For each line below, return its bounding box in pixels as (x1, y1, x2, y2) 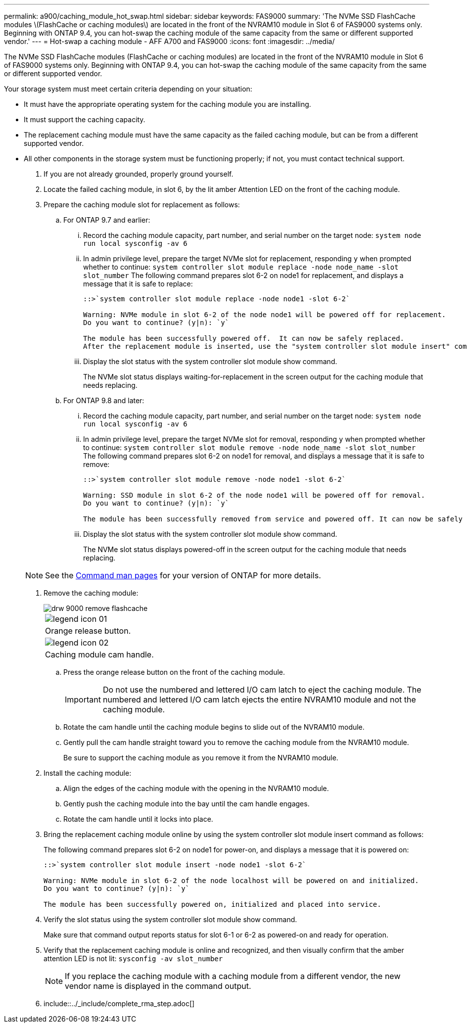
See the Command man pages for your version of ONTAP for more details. (45, 570, 321, 580)
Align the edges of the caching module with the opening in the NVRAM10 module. (63, 784, 329, 793)
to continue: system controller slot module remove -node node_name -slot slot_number (83, 443, 416, 452)
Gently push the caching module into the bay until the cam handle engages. (63, 799, 310, 808)
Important (65, 695, 101, 704)
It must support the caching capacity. (24, 115, 145, 124)
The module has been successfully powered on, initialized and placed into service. (44, 900, 381, 908)
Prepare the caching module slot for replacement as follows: (44, 200, 240, 209)
